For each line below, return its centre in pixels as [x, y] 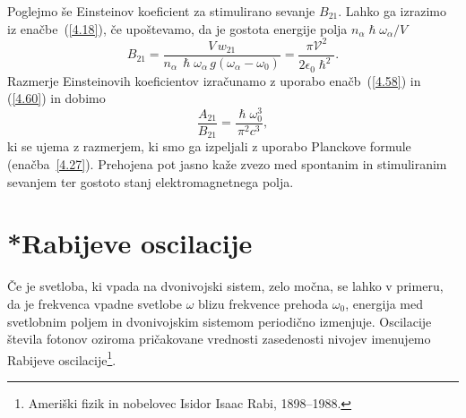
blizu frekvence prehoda [263, 303]
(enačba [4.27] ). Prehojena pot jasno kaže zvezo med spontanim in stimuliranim [227, 164]
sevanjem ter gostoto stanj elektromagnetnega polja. [151, 181]
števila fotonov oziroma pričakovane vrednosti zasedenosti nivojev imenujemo [219, 339]
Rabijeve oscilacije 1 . [62, 358]
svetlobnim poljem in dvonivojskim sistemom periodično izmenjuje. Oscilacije [220, 321]
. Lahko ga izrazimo [392, 11]
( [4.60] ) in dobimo [56, 98]
